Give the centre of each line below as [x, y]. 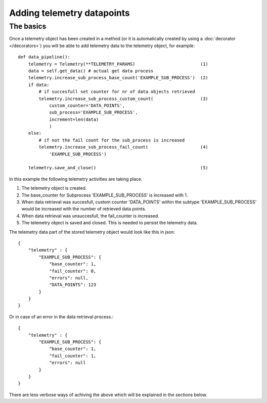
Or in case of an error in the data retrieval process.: [61, 316]
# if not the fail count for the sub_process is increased [112, 140]
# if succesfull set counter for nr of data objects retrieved [117, 92]
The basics [28, 26]
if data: [39, 85]
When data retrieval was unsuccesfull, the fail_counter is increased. [90, 216]
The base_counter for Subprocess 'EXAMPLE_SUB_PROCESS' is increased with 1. [105, 195]
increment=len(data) [74, 119]
